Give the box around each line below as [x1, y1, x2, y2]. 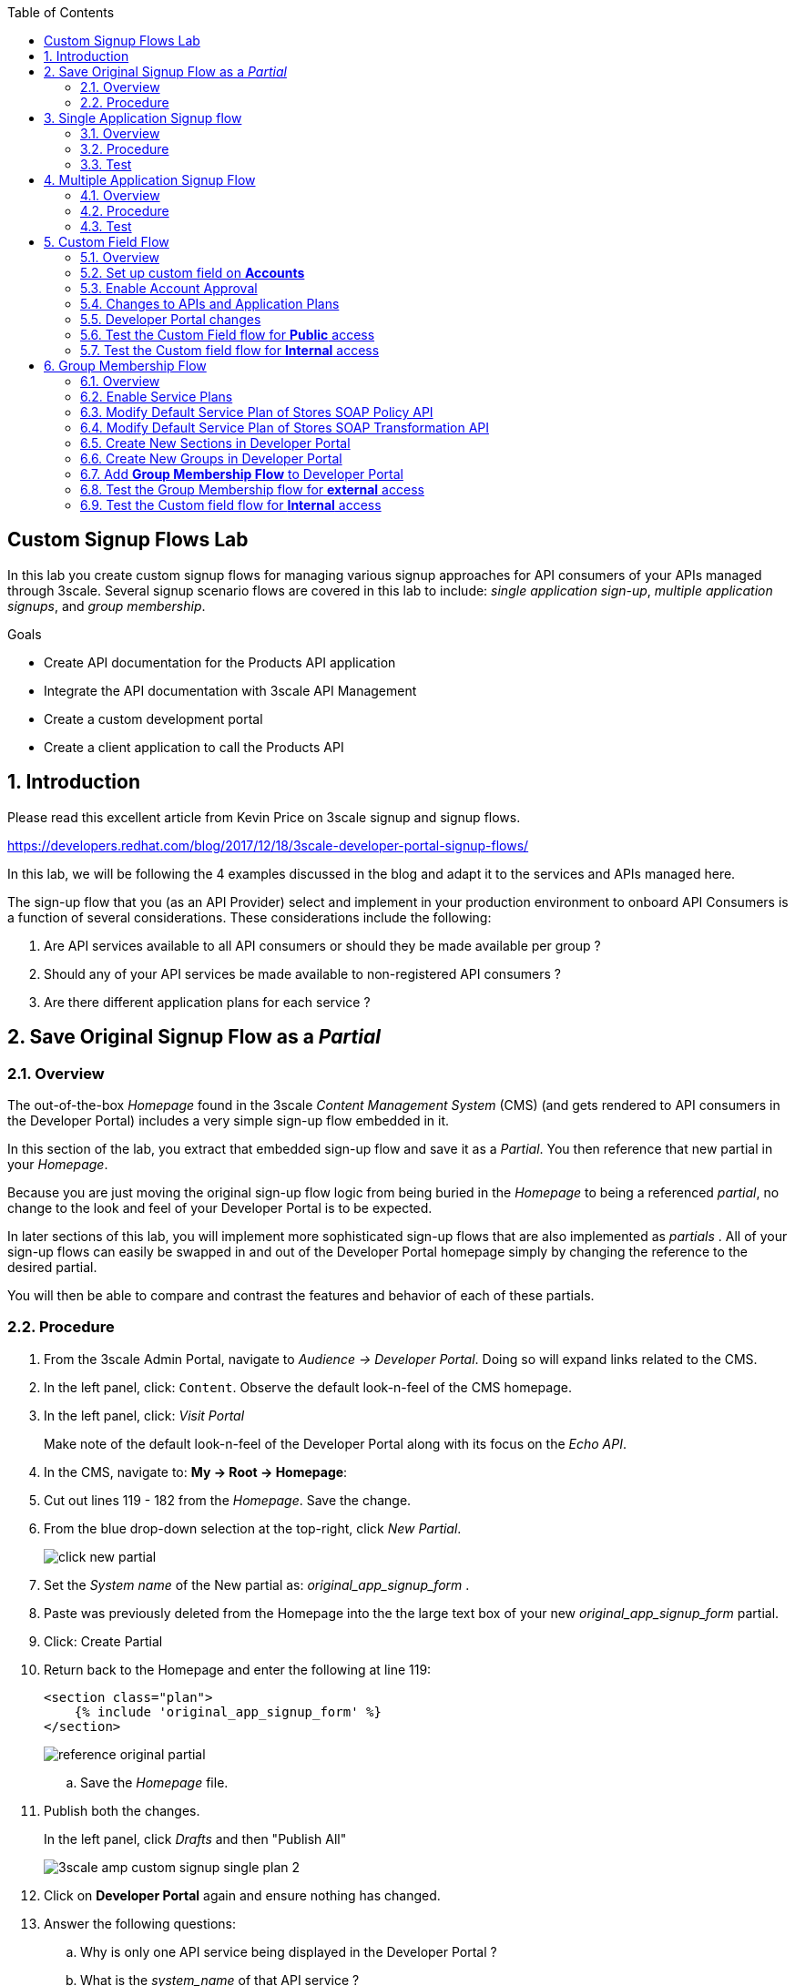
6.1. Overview [80, 373, 160, 389]
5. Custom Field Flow [44, 234, 169, 250]
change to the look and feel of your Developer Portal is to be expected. [7, 1199, 433, 1216]
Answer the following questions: [44, 1915, 237, 1931]
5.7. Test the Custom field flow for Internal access [80, 342, 380, 358]
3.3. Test [80, 157, 132, 172]
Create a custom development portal [44, 710, 263, 727]
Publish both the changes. [44, 1802, 200, 1818]
